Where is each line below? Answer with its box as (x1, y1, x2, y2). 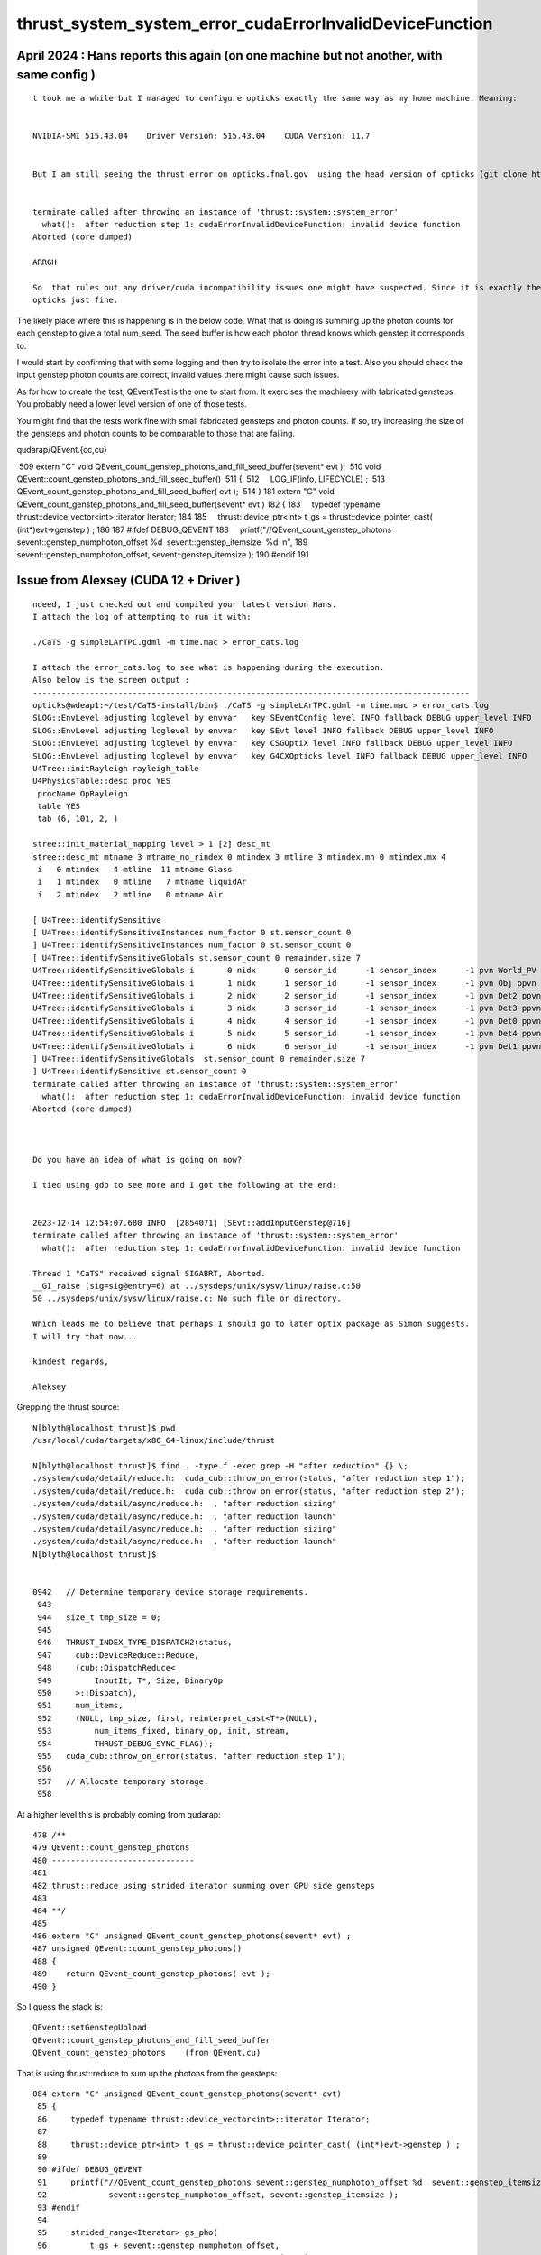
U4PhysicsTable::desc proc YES (32, 776, 171, 787)
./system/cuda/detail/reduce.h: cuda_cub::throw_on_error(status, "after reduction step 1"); (32, 1473, 466, 1484)
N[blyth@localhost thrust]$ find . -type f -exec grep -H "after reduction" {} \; (32, 1461, 408, 1471)
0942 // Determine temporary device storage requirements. (32, 1587, 308, 1597)
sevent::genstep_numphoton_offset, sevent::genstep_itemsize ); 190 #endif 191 (16, 549, 309, 560)
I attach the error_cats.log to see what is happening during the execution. (32, 662, 385, 672)
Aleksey (32, 1382, 67, 1393)
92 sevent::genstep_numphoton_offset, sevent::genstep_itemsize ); (37, 2190, 399, 2200)
